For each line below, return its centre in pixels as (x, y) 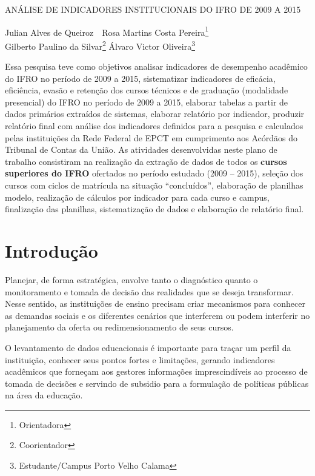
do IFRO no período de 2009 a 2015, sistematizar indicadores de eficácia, (140, 78)
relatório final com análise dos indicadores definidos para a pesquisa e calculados (154, 126)
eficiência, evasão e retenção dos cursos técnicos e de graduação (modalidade (147, 90)
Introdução (51, 250)
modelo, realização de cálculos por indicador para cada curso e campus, (137, 197)
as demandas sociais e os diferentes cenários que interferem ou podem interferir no (157, 315)
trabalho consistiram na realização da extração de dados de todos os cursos (146, 161)
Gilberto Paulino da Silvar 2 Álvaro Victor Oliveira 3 (100, 45)
